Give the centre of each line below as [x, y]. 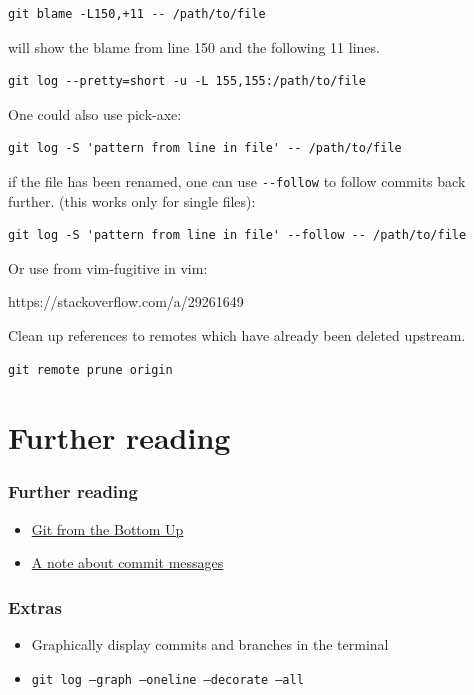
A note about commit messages [127, 562]
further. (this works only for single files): [132, 200]
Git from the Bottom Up [107, 528]
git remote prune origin [90, 369]
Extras [35, 606]
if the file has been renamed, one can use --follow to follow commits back [237, 180]
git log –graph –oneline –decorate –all [167, 679]
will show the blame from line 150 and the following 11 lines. [194, 46]
